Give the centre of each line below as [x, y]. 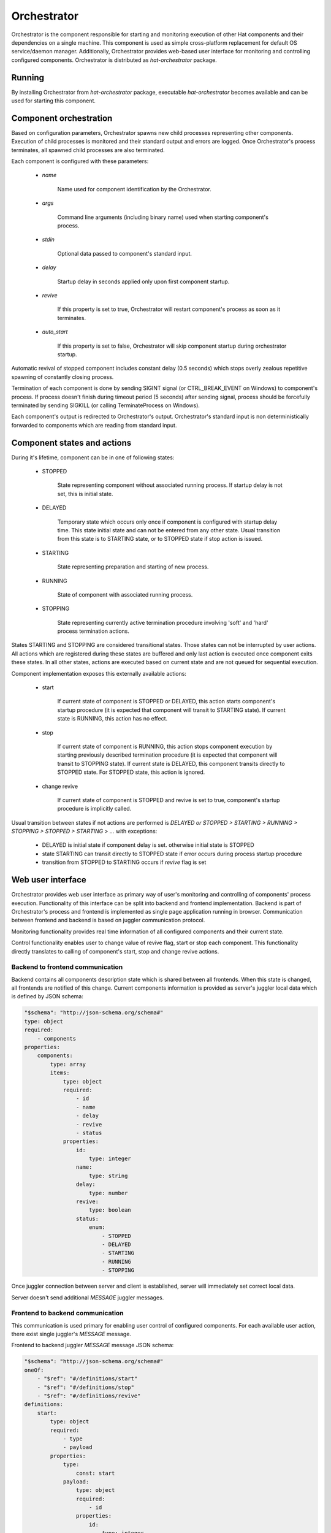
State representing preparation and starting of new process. [133, 567]
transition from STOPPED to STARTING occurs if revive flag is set [124, 862]
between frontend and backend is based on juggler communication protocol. [108, 920]
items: [60, 1073]
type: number [108, 1193]
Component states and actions [71, 442]
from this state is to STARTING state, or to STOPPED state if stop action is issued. [160, 539]
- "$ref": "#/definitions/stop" [86, 1387]
